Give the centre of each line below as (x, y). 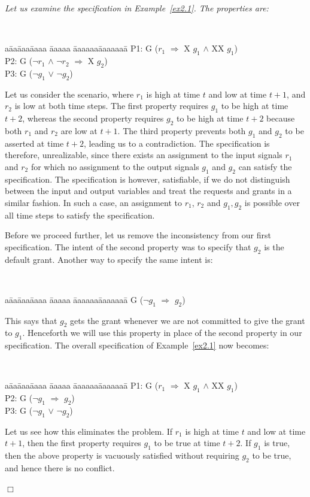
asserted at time (34, 143)
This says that (31, 320)
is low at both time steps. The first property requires (112, 106)
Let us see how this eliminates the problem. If (89, 431)
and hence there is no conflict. (60, 468)
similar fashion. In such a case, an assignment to (94, 202)
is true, (277, 443)
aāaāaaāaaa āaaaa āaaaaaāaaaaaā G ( (74, 299)
